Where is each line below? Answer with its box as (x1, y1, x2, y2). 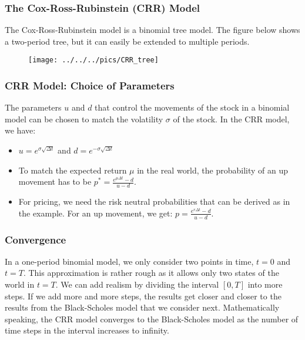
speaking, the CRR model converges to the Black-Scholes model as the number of (5, 312, 299, 325)
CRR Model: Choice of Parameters (5, 78, 175, 92)
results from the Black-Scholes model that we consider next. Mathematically (5, 301, 280, 314)
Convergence (5, 232, 66, 246)
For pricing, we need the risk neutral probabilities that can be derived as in (18, 195, 290, 208)
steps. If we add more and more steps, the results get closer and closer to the (5, 289, 281, 302)
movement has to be (18, 175, 92, 188)
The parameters (5, 101, 62, 114)
